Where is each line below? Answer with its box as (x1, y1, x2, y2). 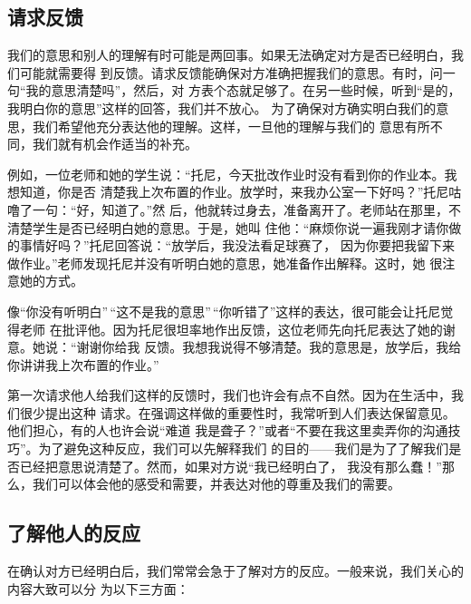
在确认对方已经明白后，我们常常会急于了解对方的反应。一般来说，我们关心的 (7, 561, 464, 580)
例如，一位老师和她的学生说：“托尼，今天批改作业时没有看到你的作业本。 (7, 164, 445, 183)
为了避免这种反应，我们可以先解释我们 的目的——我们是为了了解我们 (38, 439, 449, 458)
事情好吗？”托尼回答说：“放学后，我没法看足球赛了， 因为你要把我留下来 (19, 236, 455, 255)
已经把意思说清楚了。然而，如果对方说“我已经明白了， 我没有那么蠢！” (19, 456, 442, 475)
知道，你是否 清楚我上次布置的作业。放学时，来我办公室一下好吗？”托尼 (19, 182, 449, 201)
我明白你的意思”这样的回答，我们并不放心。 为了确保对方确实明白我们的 (7, 98, 437, 117)
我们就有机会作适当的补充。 (32, 134, 197, 153)
